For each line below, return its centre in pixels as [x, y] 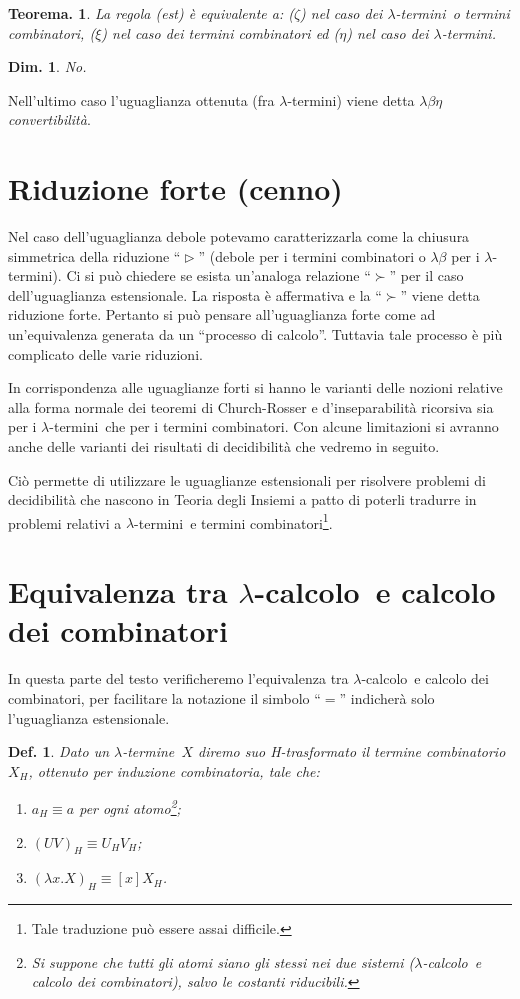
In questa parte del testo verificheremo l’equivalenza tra [178, 678]
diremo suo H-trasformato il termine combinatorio [352, 751]
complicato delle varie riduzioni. [105, 353]
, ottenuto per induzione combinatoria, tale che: [174, 770]
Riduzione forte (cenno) [175, 188]
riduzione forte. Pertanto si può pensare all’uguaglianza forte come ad [222, 314]
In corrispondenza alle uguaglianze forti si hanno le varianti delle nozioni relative [255, 387]
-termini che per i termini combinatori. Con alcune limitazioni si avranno [274, 426]
